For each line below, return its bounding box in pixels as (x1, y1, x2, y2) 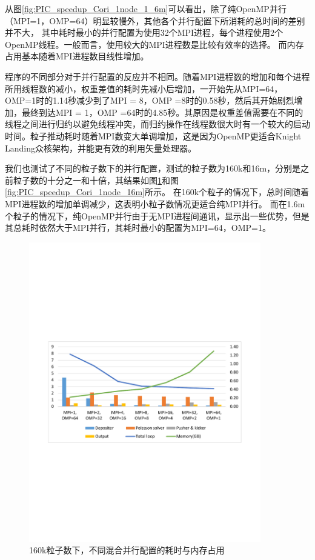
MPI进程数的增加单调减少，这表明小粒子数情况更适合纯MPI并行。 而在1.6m (5, 197, 305, 210)
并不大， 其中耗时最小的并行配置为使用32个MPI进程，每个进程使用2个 (5, 26, 283, 39)
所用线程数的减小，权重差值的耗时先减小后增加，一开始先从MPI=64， (5, 82, 283, 95)
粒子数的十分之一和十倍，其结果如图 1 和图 (13, 173, 179, 186)
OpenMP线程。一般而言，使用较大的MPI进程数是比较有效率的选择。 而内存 (5, 38, 304, 50)
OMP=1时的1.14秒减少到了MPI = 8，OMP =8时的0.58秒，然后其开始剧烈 (5, 94, 294, 107)
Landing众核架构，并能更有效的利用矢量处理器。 (5, 141, 196, 154)
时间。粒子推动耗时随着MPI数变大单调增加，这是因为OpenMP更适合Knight (5, 129, 302, 142)
